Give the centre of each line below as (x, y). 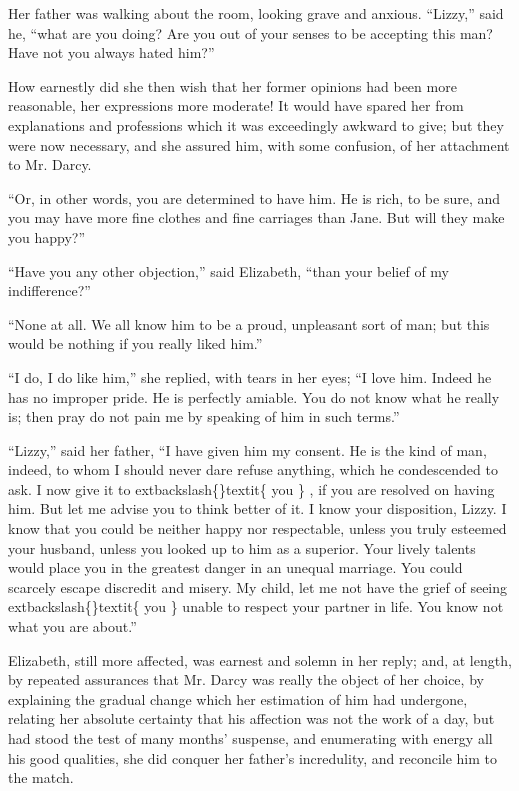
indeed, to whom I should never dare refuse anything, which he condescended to (253, 469)
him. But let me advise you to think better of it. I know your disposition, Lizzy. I (257, 508)
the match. (41, 777)
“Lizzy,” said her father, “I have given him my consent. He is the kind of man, (247, 449)
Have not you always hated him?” (111, 52)
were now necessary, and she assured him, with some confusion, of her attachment (259, 144)
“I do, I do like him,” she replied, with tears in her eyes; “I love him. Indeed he (250, 376)
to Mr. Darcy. (50, 164)
